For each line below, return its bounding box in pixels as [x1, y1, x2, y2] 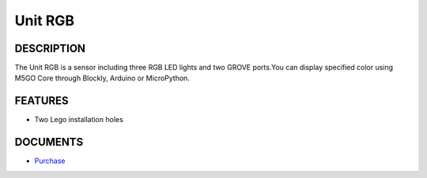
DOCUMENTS [14, 135, 84, 149]
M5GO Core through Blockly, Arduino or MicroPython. [14, 73, 190, 83]
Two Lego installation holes [34, 115, 124, 124]
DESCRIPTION [14, 42, 86, 55]
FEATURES [14, 95, 69, 108]
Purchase [34, 156, 66, 165]
